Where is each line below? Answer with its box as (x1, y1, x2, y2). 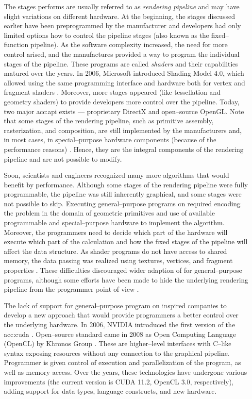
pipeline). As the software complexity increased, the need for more (30, 39, 228, 50)
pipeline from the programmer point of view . (4, 284, 139, 294)
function (4, 39, 29, 50)
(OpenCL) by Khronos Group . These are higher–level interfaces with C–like (4, 338, 232, 349)
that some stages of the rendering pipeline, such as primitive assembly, (4, 116, 214, 126)
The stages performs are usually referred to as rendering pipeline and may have (4, 1, 240, 11)
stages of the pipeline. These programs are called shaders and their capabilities (4, 58, 238, 68)
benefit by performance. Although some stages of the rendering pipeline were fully (4, 179, 248, 189)
